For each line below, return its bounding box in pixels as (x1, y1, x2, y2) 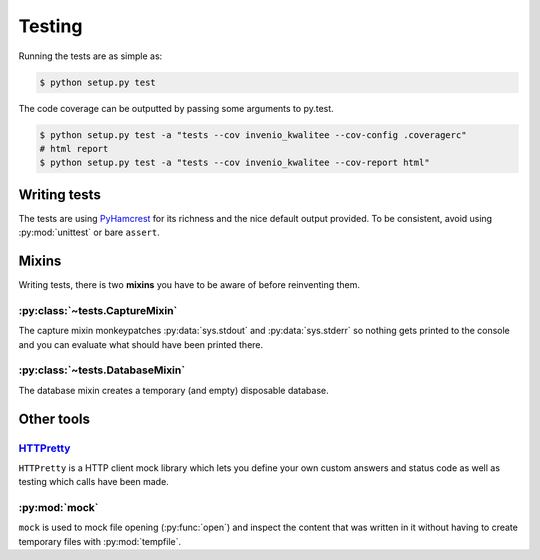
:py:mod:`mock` (18, 501, 99, 515)
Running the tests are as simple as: (18, 50, 163, 62)
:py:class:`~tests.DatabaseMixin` (18, 363, 185, 377)
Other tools (18, 410, 90, 427)
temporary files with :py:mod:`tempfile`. (18, 535, 182, 547)
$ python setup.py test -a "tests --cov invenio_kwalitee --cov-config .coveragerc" (39, 129, 467, 140)
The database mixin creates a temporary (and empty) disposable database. (18, 384, 329, 396)
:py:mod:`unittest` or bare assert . (18, 226, 160, 239)
